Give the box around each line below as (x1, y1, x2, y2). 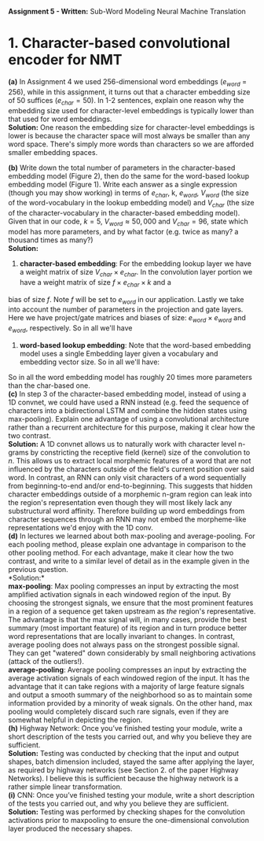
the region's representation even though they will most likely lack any (8, 497, 233, 507)
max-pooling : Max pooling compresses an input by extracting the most (8, 581, 240, 591)
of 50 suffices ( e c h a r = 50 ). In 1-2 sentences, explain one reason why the (8, 95, 244, 107)
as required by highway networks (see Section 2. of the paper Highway (8, 765, 239, 774)
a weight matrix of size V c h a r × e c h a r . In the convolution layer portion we (19, 267, 253, 278)
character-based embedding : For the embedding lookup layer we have (19, 259, 251, 268)
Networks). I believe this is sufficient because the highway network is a (8, 773, 239, 783)
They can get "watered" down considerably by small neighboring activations (8, 648, 256, 658)
